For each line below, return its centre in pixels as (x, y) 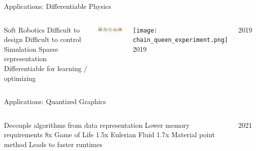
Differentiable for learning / (46, 68)
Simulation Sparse (31, 49)
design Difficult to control (43, 39)
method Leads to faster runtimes (53, 144)
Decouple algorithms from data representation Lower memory (97, 125)
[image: (145, 30)
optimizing (20, 78)
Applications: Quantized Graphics (55, 101)
